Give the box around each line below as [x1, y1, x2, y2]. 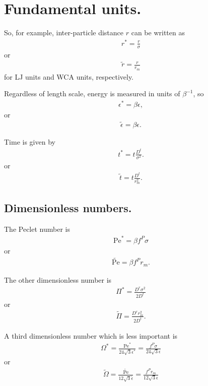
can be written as [131, 27, 185, 38]
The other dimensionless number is [4, 274, 112, 285]
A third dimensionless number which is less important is [4, 330, 178, 341]
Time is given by [4, 136, 55, 147]
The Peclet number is [4, 223, 70, 234]
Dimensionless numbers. [4, 200, 132, 215]
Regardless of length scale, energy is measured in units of [4, 88, 180, 99]
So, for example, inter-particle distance [4, 27, 124, 38]
